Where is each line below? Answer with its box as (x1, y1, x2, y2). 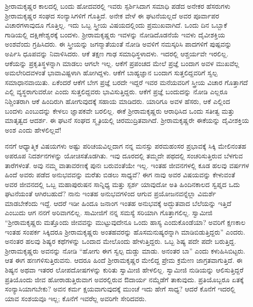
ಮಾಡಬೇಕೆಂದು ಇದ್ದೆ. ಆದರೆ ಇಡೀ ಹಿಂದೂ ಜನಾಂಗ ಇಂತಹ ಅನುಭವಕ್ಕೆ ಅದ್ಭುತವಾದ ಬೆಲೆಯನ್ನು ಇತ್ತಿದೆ (5, 198, 232, 208)
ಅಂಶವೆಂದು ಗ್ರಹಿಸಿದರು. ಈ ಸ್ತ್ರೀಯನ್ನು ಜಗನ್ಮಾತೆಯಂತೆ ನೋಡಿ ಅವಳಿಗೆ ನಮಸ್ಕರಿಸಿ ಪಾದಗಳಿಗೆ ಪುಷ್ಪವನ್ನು (5, 39, 232, 49)
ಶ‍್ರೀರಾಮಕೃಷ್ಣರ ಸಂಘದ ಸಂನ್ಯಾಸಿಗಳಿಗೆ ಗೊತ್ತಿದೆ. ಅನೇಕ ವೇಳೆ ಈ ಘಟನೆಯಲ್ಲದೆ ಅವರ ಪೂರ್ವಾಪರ (5, 10, 219, 20)
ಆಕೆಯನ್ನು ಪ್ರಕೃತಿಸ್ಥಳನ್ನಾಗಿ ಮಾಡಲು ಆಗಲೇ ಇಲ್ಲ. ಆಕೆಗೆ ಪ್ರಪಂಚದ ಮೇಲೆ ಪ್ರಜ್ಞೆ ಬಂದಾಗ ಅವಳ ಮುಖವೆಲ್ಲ (5, 58, 239, 68)
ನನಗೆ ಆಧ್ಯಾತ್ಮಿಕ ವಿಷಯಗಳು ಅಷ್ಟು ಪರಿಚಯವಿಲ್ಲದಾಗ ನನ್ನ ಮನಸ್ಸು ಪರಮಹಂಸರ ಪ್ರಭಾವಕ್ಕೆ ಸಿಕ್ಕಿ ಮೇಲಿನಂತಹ (5, 141, 246, 151)
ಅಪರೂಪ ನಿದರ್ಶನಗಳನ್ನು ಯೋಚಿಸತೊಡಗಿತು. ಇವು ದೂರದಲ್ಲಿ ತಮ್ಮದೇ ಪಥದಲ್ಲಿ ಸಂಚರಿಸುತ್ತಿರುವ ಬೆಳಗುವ (5, 150, 243, 160)
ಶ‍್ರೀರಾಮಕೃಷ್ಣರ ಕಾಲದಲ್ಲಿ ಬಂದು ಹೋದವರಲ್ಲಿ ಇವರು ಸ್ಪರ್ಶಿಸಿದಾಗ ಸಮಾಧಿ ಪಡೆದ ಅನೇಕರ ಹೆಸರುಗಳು (5, 1, 231, 11)
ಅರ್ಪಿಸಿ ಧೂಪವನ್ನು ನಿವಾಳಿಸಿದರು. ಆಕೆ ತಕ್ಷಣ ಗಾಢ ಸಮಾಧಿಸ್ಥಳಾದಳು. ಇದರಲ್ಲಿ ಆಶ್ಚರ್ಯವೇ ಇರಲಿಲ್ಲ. (5, 48, 229, 58)
